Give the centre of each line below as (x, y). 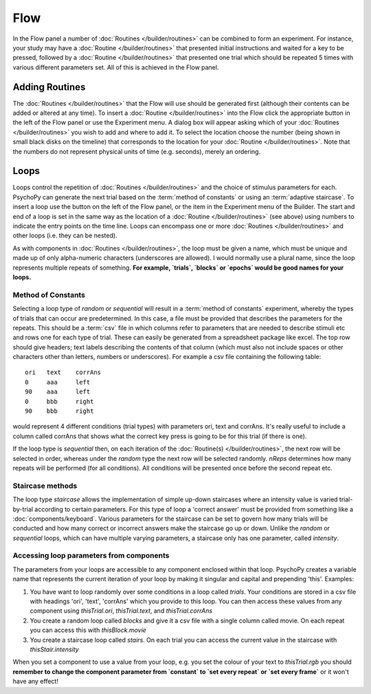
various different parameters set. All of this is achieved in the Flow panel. (116, 67)
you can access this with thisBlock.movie (88, 630)
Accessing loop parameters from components (91, 556)
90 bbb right (59, 411)
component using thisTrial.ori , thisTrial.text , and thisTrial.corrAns (121, 611)
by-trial (23, 509)
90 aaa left (58, 392)
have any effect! (35, 682)
